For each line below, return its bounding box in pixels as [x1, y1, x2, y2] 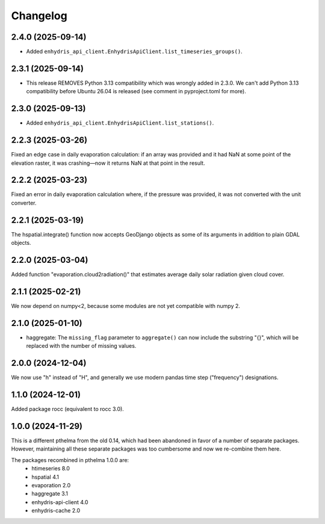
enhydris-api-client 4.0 [31, 498, 88, 505]
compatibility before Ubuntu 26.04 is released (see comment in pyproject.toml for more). [26, 88, 246, 95]
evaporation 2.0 [31, 481, 71, 489]
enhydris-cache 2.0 [31, 507, 81, 514]
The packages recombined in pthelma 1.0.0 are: [11, 456, 129, 463]
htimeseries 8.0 [31, 465, 70, 472]
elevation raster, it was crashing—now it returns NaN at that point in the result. [11, 159, 205, 167]
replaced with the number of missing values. [26, 342, 137, 350]
